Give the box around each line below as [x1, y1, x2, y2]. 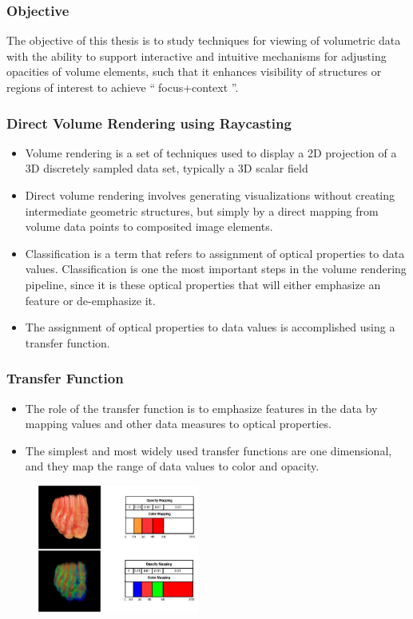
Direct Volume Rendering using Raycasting [6, 113, 292, 133]
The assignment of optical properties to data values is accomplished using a [25, 319, 395, 335]
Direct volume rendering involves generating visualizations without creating [25, 187, 395, 203]
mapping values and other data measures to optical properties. [25, 415, 332, 432]
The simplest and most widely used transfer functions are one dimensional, [25, 442, 392, 458]
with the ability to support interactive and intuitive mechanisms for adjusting [6, 47, 387, 64]
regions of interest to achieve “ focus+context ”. [6, 79, 239, 95]
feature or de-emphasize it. [25, 292, 156, 308]
